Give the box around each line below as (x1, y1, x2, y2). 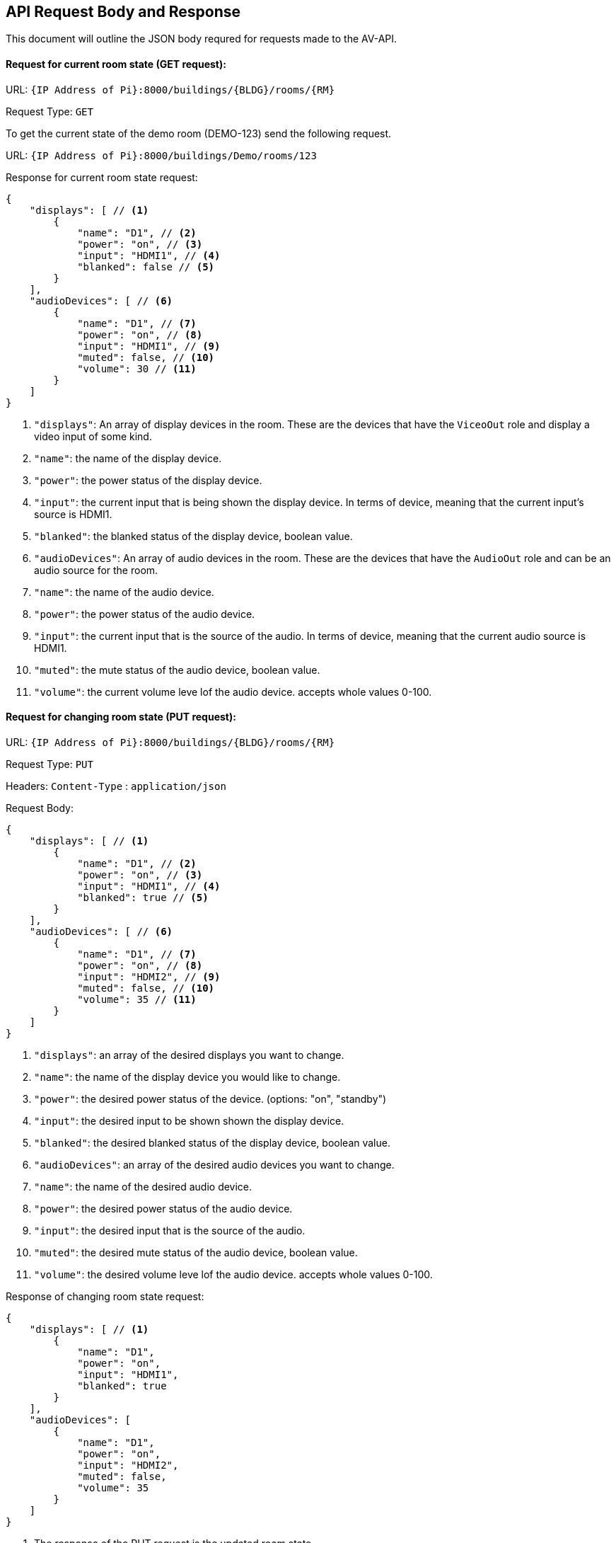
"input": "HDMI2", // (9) (77, 970, 221, 982)
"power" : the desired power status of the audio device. (34, 1202, 293, 1215)
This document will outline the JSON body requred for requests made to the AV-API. (6, 33, 397, 45)
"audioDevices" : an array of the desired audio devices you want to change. (34, 1158, 395, 1171)
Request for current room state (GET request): (6, 58, 226, 71)
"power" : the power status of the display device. (34, 474, 262, 486)
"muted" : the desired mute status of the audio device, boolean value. (34, 1246, 358, 1258)
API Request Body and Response (6, 3, 241, 21)
